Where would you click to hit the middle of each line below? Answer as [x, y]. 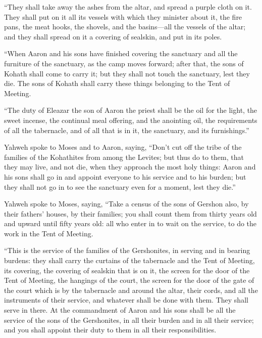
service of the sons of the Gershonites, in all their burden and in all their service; [129, 320]
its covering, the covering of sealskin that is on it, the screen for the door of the [127, 270]
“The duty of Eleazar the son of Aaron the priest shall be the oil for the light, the [131, 110]
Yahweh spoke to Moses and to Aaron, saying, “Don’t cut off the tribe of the [123, 147]
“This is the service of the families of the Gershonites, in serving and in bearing [127, 250]
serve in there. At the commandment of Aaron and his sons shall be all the [120, 310]
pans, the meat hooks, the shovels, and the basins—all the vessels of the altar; [125, 27]
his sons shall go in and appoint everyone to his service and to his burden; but [125, 176]
